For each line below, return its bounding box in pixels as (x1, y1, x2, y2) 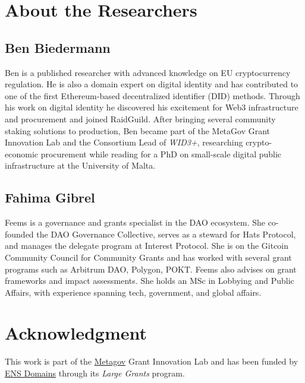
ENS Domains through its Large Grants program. (5, 367, 185, 379)
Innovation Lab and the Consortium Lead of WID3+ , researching (5, 136, 243, 148)
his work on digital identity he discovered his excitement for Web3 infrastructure (5, 101, 298, 113)
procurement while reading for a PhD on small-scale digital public (40, 147, 282, 160)
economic (5, 147, 38, 160)
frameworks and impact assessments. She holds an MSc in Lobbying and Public (5, 274, 294, 287)
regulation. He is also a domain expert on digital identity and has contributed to (5, 78, 298, 90)
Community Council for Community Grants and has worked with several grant (5, 251, 292, 263)
